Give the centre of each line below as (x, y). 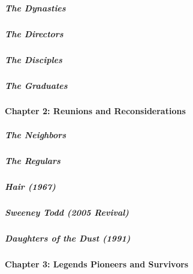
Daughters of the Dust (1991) (68, 238)
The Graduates (36, 85)
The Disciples (34, 59)
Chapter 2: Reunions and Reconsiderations (95, 111)
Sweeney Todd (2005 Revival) (67, 212)
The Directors (34, 33)
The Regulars (33, 160)
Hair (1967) (30, 186)
